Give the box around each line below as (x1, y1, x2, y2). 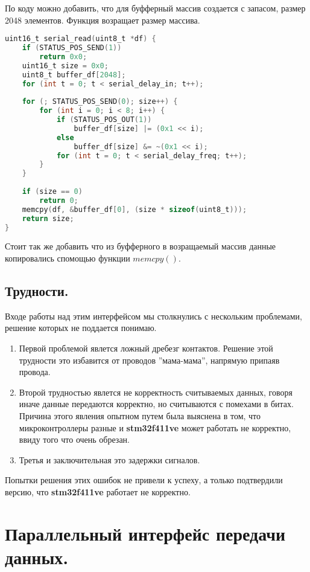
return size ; (22, 214, 74, 223)
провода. (19, 365, 51, 378)
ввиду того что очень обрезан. (19, 433, 130, 446)
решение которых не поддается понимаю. (5, 321, 157, 334)
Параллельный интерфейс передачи (5, 521, 286, 545)
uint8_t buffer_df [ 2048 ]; (22, 70, 126, 79)
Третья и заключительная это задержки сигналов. (19, 453, 200, 466)
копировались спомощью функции (5, 252, 130, 265)
